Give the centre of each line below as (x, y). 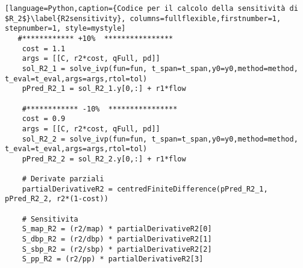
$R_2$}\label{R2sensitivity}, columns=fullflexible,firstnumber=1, (143, 18)
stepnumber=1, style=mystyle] (65, 29)
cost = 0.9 (44, 119)
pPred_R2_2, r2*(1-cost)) (57, 199)
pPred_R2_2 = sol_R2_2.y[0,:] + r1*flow (104, 159)
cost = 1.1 (44, 48)
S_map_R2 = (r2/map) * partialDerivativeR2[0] (117, 229)
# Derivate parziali (63, 179)
